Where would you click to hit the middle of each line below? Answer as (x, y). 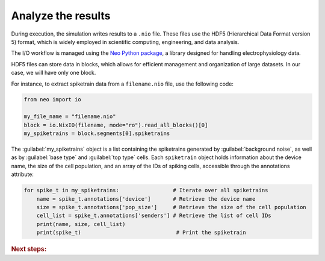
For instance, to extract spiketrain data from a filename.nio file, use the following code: (122, 84)
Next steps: (29, 249)
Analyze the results (61, 16)
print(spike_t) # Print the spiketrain (141, 233)
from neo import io (52, 100)
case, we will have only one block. (54, 73)
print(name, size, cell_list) (81, 224)
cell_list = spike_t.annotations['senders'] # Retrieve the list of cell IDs (154, 216)
